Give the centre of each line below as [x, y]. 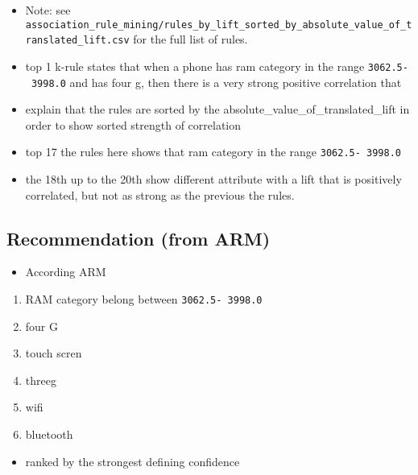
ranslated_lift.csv [77, 41]
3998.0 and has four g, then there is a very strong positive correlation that [216, 82]
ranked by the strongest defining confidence [132, 461]
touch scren [54, 353]
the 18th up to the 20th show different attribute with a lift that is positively [213, 179]
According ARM [66, 272]
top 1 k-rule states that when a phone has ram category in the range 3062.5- [217, 66]
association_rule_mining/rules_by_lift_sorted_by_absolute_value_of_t [219, 25]
